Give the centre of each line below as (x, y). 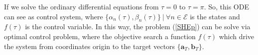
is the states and (215, 16)
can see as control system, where (54, 16)
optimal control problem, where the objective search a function (100, 36)
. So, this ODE (226, 6)
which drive (237, 36)
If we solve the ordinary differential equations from (81, 6)
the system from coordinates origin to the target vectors (90, 46)
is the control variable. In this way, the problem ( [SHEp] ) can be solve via (138, 27)
